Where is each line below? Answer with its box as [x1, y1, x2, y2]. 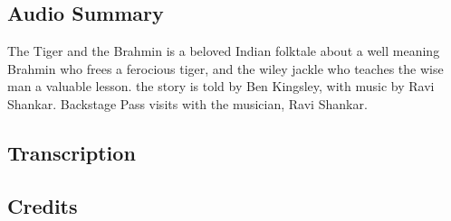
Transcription [7, 138, 136, 166]
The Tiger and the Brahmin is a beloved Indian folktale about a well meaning [7, 41, 440, 60]
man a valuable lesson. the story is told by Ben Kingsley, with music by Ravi [7, 77, 435, 96]
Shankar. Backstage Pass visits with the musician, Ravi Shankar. [7, 94, 368, 113]
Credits [7, 191, 78, 219]
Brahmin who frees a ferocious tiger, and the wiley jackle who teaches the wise [7, 59, 444, 78]
